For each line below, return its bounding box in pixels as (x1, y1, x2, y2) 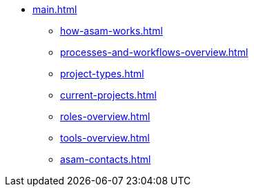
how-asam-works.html (60, 25, 163, 37)
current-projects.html (60, 89, 157, 101)
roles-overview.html (60, 111, 150, 122)
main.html (32, 3, 77, 15)
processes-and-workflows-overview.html (60, 46, 248, 58)
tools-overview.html (60, 132, 150, 144)
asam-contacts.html (60, 153, 151, 165)
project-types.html (60, 68, 144, 79)
